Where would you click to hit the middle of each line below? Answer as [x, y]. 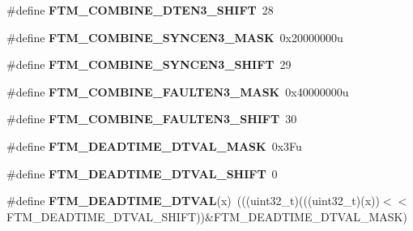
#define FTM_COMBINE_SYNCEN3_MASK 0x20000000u [175, 37]
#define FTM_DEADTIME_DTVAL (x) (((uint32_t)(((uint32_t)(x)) [193, 201]
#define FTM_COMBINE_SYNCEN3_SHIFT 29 [149, 64]
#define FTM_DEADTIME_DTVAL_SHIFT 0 [142, 173]
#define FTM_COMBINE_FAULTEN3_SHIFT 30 [152, 119]
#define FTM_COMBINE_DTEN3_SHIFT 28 [140, 10]
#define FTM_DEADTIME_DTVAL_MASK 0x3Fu [154, 145]
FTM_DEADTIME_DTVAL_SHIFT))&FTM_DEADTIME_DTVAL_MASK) [207, 216]
